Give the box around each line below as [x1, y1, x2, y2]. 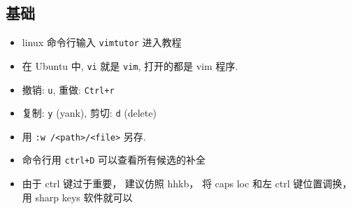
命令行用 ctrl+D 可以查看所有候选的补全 [22, 152, 206, 167]
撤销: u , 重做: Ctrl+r [22, 82, 115, 96]
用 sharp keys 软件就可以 [22, 189, 133, 204]
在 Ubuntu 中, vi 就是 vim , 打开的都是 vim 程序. [22, 58, 238, 73]
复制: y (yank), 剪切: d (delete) [22, 106, 157, 120]
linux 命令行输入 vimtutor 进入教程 [22, 35, 182, 50]
